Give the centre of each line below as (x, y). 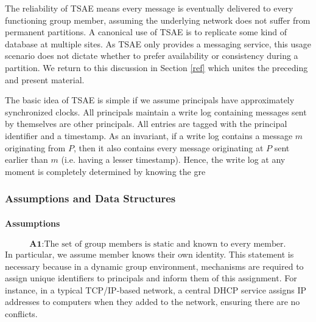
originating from (35, 147)
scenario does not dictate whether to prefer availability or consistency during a (152, 56)
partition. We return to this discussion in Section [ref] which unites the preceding (156, 67)
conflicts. (21, 313)
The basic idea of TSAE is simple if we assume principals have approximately (150, 100)
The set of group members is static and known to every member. (165, 244)
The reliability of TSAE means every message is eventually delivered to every (149, 8)
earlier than (26, 159)
